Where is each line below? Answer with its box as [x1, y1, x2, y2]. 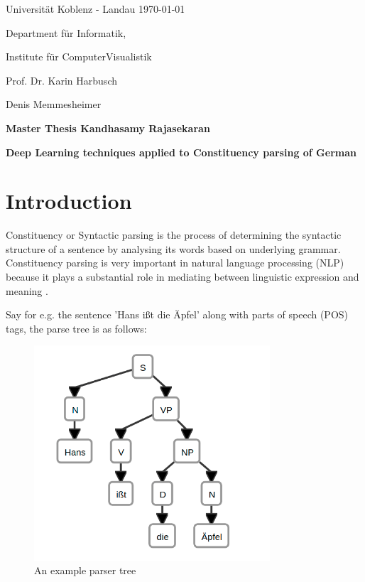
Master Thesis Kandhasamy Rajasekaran [6, 120, 210, 135]
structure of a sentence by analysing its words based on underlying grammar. [6, 241, 341, 256]
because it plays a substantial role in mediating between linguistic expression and [6, 269, 359, 284]
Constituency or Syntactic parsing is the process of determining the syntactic [6, 227, 342, 242]
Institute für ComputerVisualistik [6, 49, 152, 64]
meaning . [6, 283, 48, 298]
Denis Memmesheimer [6, 97, 102, 112]
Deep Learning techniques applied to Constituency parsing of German [6, 144, 356, 159]
